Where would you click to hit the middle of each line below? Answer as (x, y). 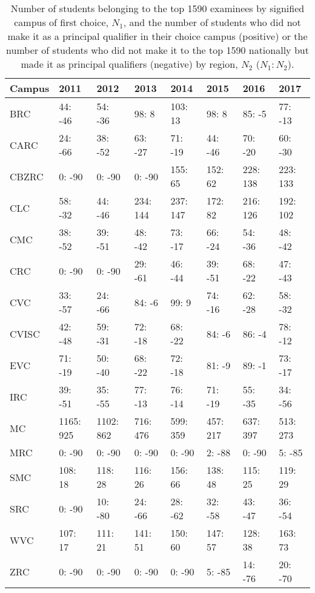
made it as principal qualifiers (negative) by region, (129, 64)
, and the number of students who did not (212, 22)
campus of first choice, (61, 22)
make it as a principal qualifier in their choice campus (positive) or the (157, 36)
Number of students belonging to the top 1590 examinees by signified (157, 8)
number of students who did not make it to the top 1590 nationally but (157, 50)
